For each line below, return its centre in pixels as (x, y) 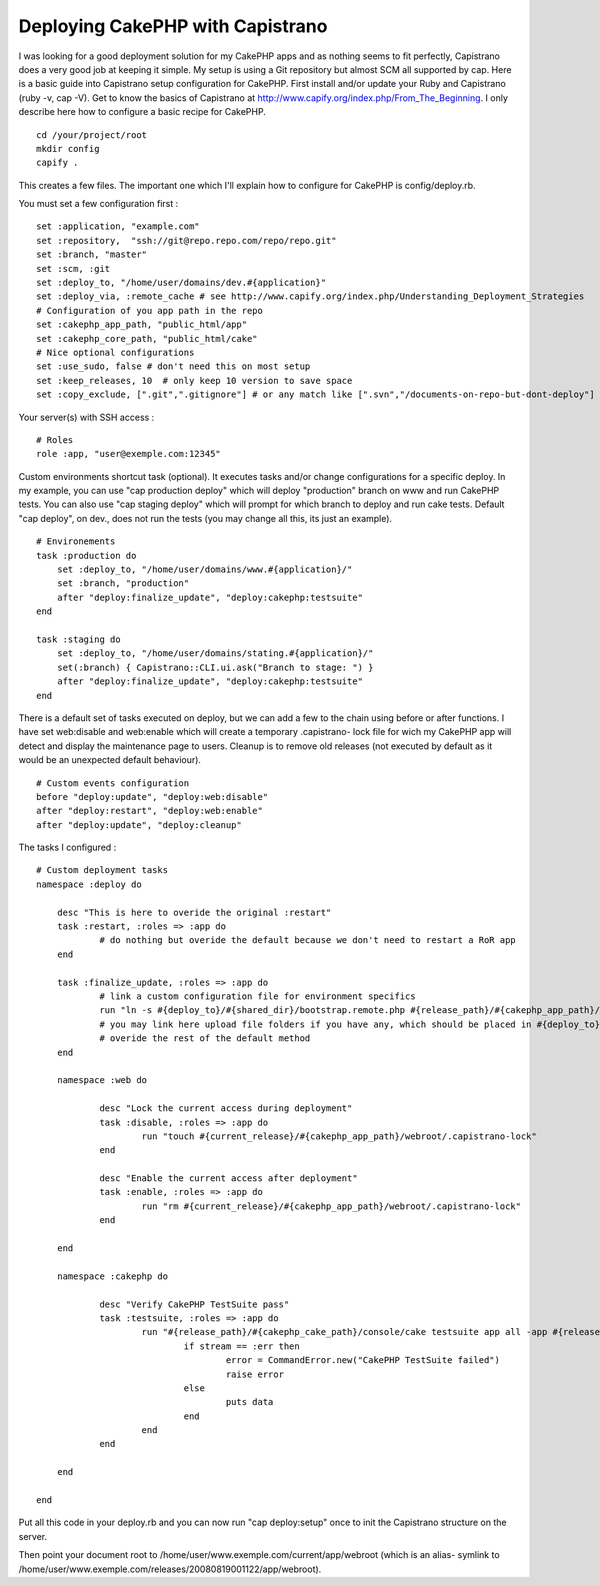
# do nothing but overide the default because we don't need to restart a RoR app (308, 940)
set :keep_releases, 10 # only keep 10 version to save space (194, 380)
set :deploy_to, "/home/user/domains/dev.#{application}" (181, 283)
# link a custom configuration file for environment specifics (257, 996)
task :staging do (78, 639)
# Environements (76, 541)
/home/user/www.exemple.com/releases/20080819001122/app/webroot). (170, 1569)
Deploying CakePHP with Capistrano (173, 26)
